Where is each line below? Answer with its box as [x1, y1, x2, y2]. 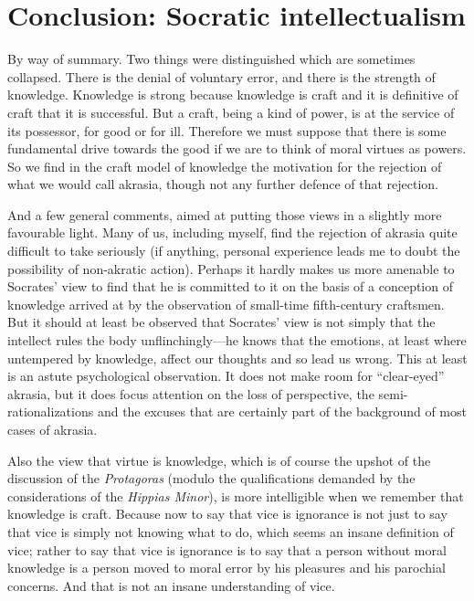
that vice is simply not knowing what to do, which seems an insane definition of [7, 522, 454, 541]
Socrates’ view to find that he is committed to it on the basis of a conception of [7, 277, 453, 296]
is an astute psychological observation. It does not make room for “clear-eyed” [7, 366, 445, 385]
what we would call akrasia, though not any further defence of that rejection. [7, 174, 438, 194]
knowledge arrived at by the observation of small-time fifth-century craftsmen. [7, 294, 445, 313]
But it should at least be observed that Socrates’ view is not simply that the [7, 312, 436, 332]
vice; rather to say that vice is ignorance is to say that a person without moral [7, 540, 447, 559]
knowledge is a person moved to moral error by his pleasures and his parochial [7, 558, 446, 577]
